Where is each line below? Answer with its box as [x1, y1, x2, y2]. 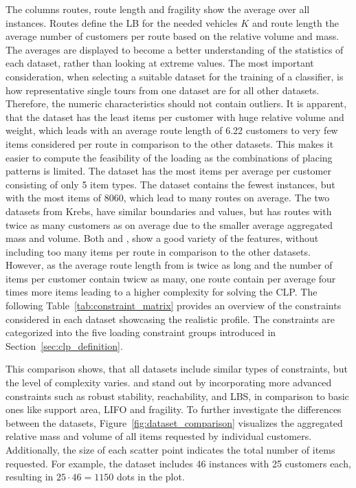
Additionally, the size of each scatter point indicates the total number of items [5, 443, 335, 456]
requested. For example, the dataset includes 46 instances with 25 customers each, [5, 456, 351, 470]
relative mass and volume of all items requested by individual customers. [5, 429, 312, 443]
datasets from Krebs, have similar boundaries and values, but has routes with [5, 203, 332, 218]
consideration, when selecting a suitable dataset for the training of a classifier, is [5, 69, 344, 83]
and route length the [252, 15, 339, 30]
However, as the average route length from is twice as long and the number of [5, 258, 333, 272]
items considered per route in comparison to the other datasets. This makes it [5, 136, 334, 151]
